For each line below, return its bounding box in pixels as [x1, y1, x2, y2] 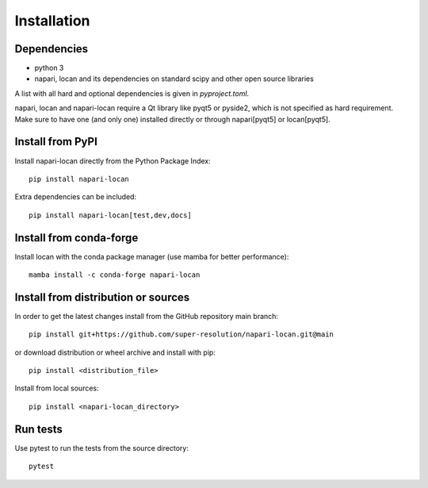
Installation [14, 12, 90, 29]
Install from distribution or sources [14, 290, 190, 304]
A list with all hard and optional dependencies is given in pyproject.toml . [14, 88, 250, 98]
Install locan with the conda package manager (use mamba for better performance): [14, 252, 289, 261]
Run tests [14, 422, 63, 436]
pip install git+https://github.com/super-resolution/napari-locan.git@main [29, 330, 334, 339]
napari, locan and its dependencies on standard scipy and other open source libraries [34, 74, 315, 83]
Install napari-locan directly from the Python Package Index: [14, 156, 211, 166]
